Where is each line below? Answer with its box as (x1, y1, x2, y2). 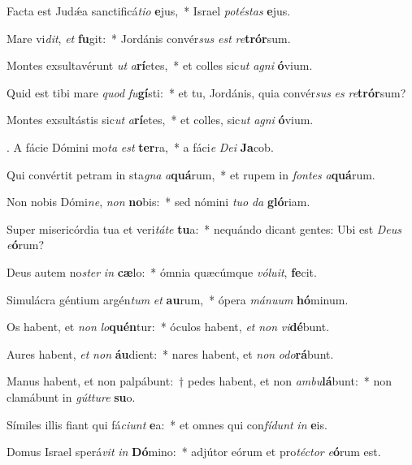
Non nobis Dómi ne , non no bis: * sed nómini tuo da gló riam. (7, 193, 310, 210)
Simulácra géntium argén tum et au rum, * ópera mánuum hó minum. (7, 291, 349, 308)
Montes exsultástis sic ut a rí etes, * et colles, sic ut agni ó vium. (7, 111, 314, 128)
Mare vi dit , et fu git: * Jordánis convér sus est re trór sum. (7, 29, 291, 46)
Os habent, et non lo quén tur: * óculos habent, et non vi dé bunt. (7, 318, 330, 335)
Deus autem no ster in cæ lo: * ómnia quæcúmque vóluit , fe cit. (7, 263, 317, 280)
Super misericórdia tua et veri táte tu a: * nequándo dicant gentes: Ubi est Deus (7, 220, 402, 237)
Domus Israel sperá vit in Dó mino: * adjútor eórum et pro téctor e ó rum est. (7, 443, 381, 460)
